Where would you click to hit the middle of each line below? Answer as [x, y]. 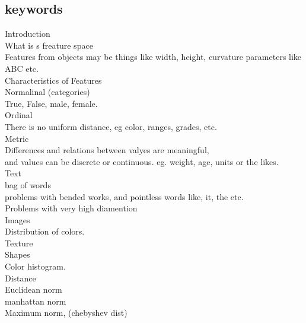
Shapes [17, 254]
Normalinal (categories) [47, 92]
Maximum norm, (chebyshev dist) [66, 313]
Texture [19, 243]
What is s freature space [49, 45]
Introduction [28, 34]
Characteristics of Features [53, 80]
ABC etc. [22, 68]
